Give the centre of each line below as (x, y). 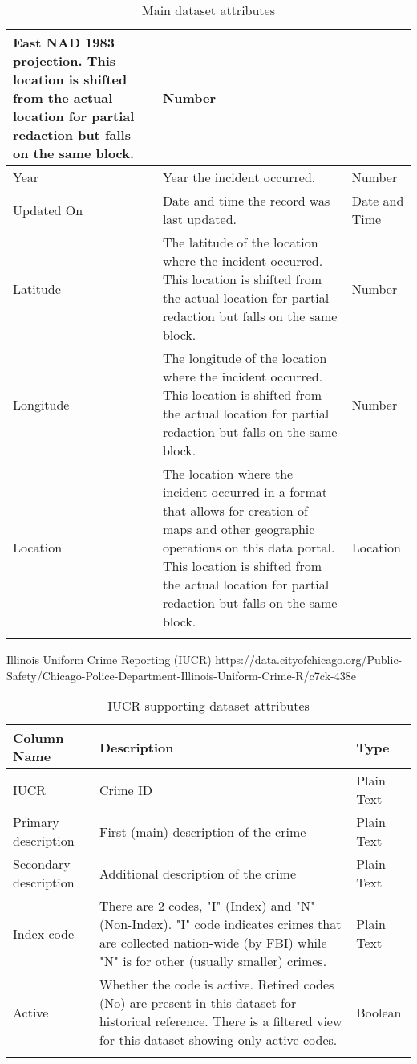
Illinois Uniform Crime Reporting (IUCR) (109, 659)
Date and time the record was (246, 200)
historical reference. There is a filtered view (221, 1021)
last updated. (200, 219)
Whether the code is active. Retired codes (217, 985)
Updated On (48, 210)
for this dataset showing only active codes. (218, 1040)
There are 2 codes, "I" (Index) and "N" (207, 906)
